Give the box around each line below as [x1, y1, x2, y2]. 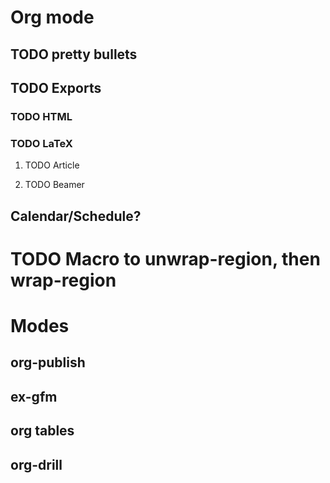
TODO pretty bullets [10, 46, 138, 63]
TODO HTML [10, 109, 73, 123]
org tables [10, 422, 75, 440]
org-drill [10, 456, 63, 473]
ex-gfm [10, 388, 58, 405]
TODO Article [24, 159, 80, 171]
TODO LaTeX [10, 136, 73, 150]
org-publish [10, 354, 86, 371]
